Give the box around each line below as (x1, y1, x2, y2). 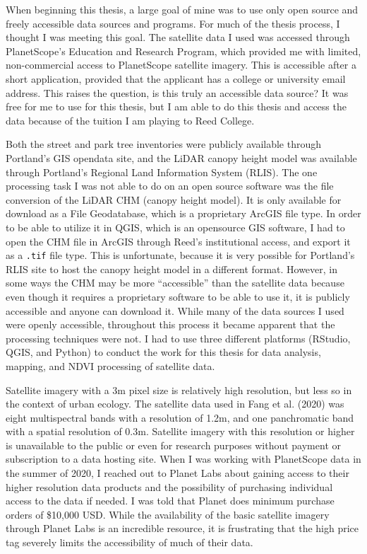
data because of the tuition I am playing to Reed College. (6, 112, 255, 127)
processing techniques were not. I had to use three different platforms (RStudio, (6, 330, 351, 345)
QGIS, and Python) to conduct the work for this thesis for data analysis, (6, 345, 321, 359)
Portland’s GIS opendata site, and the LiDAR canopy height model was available (6, 150, 357, 165)
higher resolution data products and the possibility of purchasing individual (6, 479, 333, 494)
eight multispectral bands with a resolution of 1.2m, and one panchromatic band (6, 410, 354, 425)
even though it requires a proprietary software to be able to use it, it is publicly (6, 289, 350, 304)
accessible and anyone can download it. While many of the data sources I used (6, 303, 344, 318)
